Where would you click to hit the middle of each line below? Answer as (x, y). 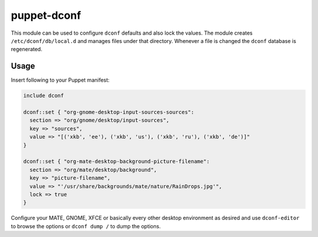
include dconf (44, 96)
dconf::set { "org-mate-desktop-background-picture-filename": (117, 161)
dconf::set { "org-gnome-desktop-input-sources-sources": (109, 112)
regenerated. (26, 49)
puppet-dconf (46, 15)
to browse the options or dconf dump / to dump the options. (86, 226)
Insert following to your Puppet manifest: (60, 80)
